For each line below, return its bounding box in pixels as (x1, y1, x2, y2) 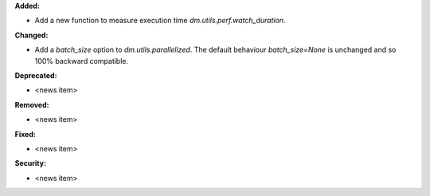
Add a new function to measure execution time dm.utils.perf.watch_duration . (34, 16, 286, 25)
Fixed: (14, 129, 36, 139)
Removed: (14, 100, 49, 109)
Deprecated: (14, 70, 57, 80)
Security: (14, 159, 47, 168)
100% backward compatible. (34, 56, 129, 65)
